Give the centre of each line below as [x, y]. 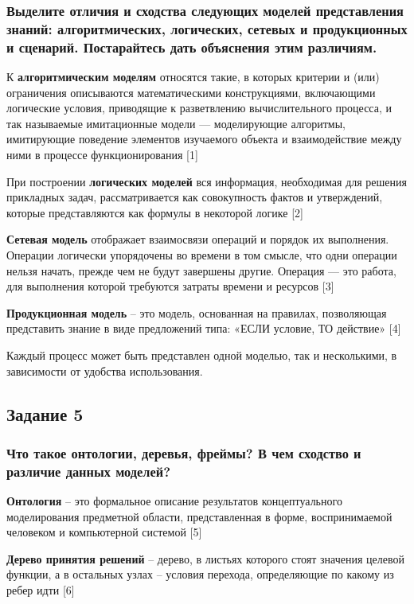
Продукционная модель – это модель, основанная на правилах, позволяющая [197, 312]
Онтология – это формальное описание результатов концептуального [174, 501]
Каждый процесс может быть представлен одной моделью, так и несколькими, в [202, 355]
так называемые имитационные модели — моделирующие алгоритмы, [176, 123]
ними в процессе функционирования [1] [102, 155]
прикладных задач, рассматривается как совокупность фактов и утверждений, [195, 197]
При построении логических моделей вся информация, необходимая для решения [207, 181]
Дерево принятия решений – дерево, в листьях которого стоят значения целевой [205, 558]
